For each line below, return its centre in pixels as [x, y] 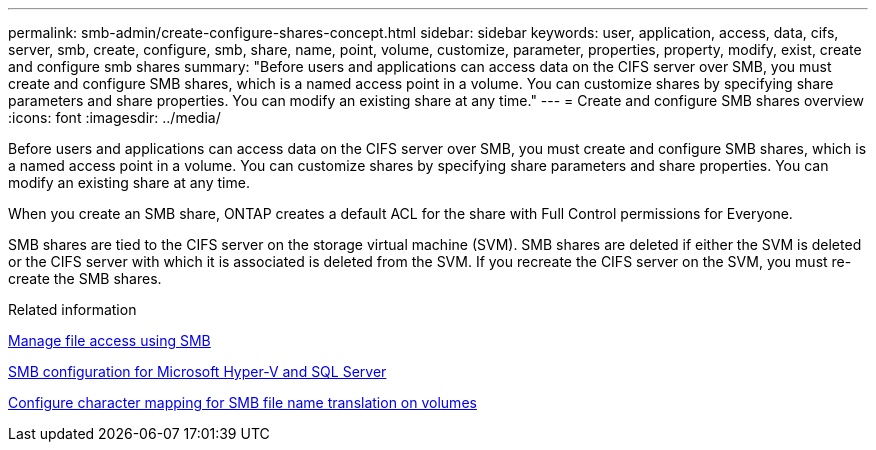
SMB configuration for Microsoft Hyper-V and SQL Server [197, 371]
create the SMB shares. [85, 278]
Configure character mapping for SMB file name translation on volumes [242, 402]
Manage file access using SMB [109, 340]
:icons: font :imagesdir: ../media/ [114, 117]
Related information [72, 309]
